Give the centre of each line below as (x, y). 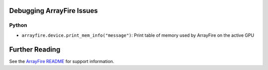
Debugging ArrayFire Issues (54, 11)
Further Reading (35, 49)
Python (18, 25)
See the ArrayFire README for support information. (62, 61)
